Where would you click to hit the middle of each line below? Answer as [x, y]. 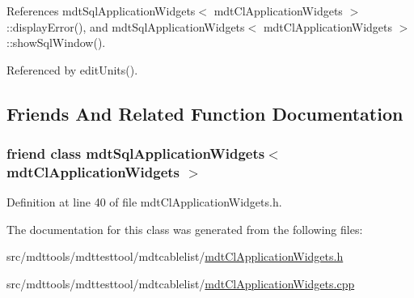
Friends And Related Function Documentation [205, 113]
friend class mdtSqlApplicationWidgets [136, 153]
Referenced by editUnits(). [72, 69]
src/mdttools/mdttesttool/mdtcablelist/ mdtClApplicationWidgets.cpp [181, 284]
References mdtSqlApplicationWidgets [101, 11]
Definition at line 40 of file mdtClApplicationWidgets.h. [144, 202]
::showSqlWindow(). [56, 43]
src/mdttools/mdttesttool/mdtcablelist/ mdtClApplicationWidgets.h [175, 256]
